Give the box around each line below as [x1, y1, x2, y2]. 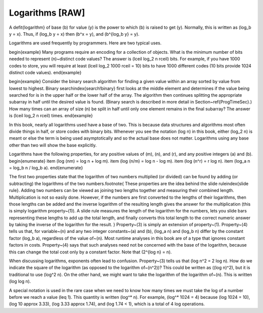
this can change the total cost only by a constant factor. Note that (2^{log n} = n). [9, 249, 172, 255]
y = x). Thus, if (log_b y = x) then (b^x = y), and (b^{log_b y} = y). [9, 31, 140, 37]
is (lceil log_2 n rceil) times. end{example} [9, 113, 93, 119]
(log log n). [9, 278, 31, 284]
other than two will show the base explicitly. [9, 142, 97, 148]
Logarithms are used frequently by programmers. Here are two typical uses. [9, 40, 162, 46]
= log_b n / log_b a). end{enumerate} [9, 165, 83, 170]
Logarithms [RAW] [9, 7, 85, 18]
